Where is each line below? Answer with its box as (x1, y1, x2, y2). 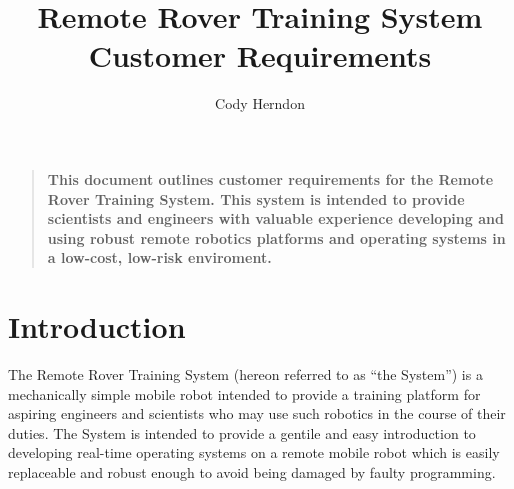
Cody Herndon (215, 93, 305, 114)
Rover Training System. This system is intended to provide (47, 188, 465, 209)
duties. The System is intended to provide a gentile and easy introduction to (8, 422, 476, 443)
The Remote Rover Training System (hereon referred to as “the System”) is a (8, 364, 483, 384)
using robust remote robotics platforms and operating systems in (47, 227, 506, 248)
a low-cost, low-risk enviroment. (47, 247, 272, 268)
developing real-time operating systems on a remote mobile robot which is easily (8, 442, 500, 463)
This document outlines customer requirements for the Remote (47, 168, 494, 189)
